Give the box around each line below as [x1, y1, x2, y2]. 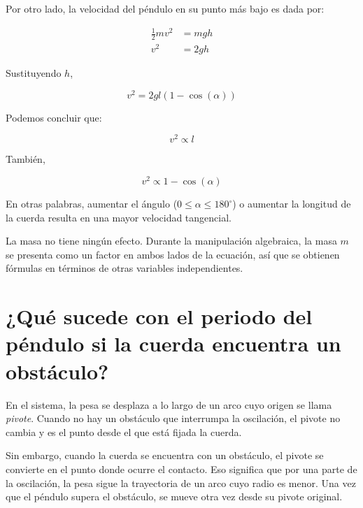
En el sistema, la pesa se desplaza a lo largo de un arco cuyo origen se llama [6, 397, 332, 412]
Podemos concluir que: [6, 110, 102, 124]
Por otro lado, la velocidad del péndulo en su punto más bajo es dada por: [6, 1, 325, 15]
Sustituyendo [6, 66, 62, 80]
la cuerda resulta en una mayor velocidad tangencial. [6, 210, 232, 224]
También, [6, 152, 45, 166]
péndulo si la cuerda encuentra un [6, 329, 341, 358]
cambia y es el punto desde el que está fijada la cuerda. [6, 424, 242, 439]
